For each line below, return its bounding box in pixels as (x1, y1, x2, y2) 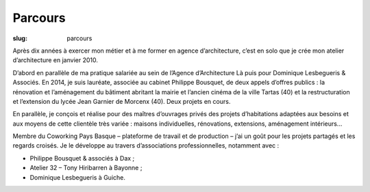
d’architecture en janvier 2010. (12, 56, 99, 64)
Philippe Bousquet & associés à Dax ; (29, 154, 135, 162)
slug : (12, 34, 27, 42)
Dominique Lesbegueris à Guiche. (29, 173, 126, 181)
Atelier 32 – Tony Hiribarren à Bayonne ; (29, 164, 143, 172)
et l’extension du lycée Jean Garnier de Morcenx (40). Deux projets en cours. (12, 97, 231, 105)
